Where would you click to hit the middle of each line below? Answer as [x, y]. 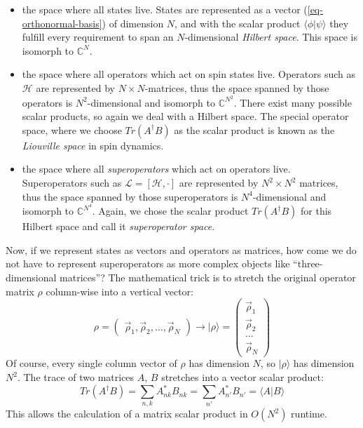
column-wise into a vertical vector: [119, 291]
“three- [308, 263]
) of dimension [133, 23]
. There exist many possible [293, 102]
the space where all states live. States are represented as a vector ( [165, 9]
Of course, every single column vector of [91, 363]
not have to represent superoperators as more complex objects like [148, 263]
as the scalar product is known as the [254, 129]
